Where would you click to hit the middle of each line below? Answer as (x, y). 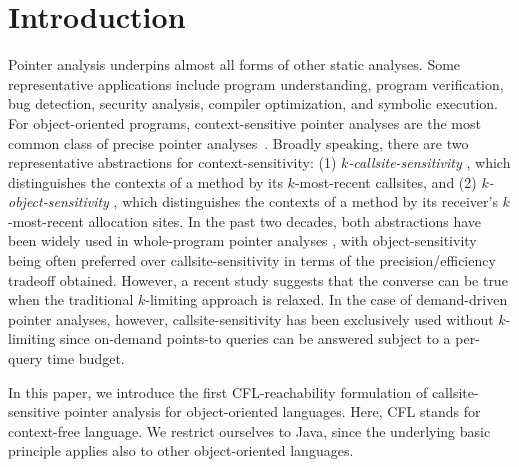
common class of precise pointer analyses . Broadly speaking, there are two (238, 142)
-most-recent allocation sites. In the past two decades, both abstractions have (245, 220)
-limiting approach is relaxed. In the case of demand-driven (326, 299)
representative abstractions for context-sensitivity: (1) (172, 162)
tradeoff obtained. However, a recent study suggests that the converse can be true (258, 279)
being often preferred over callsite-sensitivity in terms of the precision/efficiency (252, 260)
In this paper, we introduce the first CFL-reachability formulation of (218, 391)
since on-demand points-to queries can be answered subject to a (255, 338)
